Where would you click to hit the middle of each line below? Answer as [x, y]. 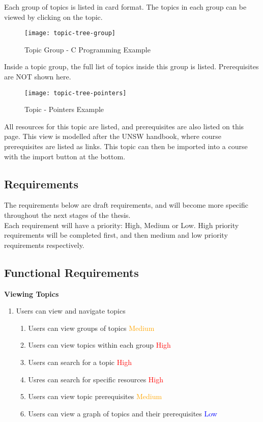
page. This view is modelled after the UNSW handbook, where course [113, 136]
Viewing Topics [32, 293]
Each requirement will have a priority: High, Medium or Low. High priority [122, 225]
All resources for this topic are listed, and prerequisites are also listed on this [124, 126]
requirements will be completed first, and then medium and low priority [116, 235]
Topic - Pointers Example [64, 109]
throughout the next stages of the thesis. [67, 215]
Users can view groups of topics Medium [91, 328]
